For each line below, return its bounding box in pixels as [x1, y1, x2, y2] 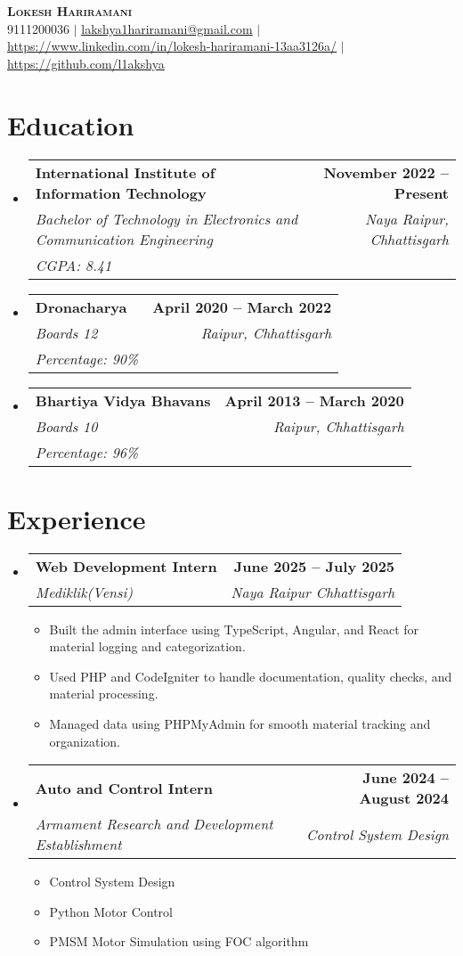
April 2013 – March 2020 [224, 389, 404, 411]
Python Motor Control [49, 902, 173, 920]
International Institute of [35, 161, 215, 183]
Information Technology [35, 182, 207, 203]
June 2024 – [362, 767, 449, 788]
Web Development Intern [35, 555, 217, 576]
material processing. [49, 684, 158, 703]
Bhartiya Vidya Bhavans [35, 389, 211, 411]
